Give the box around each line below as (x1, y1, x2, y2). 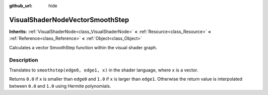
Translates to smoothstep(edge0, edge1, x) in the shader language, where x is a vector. (9, 67, 199, 73)
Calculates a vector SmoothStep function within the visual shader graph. (9, 44, 157, 50)
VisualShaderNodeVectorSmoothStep (9, 15, 129, 24)
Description (9, 57, 38, 63)
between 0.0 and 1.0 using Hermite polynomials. (9, 83, 111, 89)
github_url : (9, 3, 32, 8)
